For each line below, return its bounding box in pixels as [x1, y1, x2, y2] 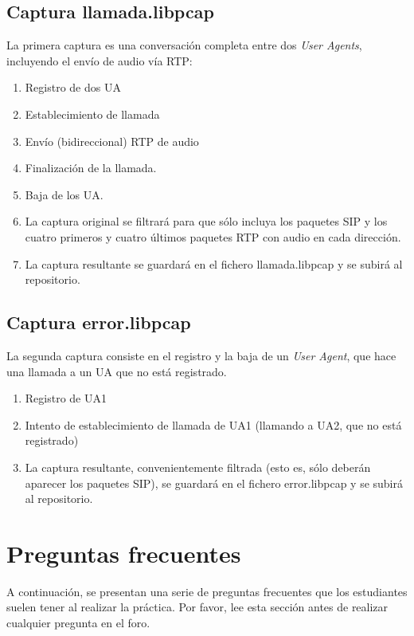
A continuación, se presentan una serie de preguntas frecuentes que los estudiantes [6, 583, 408, 599]
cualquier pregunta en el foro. [6, 614, 150, 630]
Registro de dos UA [25, 79, 121, 96]
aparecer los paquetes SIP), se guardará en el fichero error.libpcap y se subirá [25, 474, 404, 491]
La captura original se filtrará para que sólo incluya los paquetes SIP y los [25, 213, 388, 230]
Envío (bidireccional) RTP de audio [25, 132, 199, 149]
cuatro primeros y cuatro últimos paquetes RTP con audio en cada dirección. [25, 228, 401, 245]
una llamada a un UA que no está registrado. [6, 363, 227, 379]
